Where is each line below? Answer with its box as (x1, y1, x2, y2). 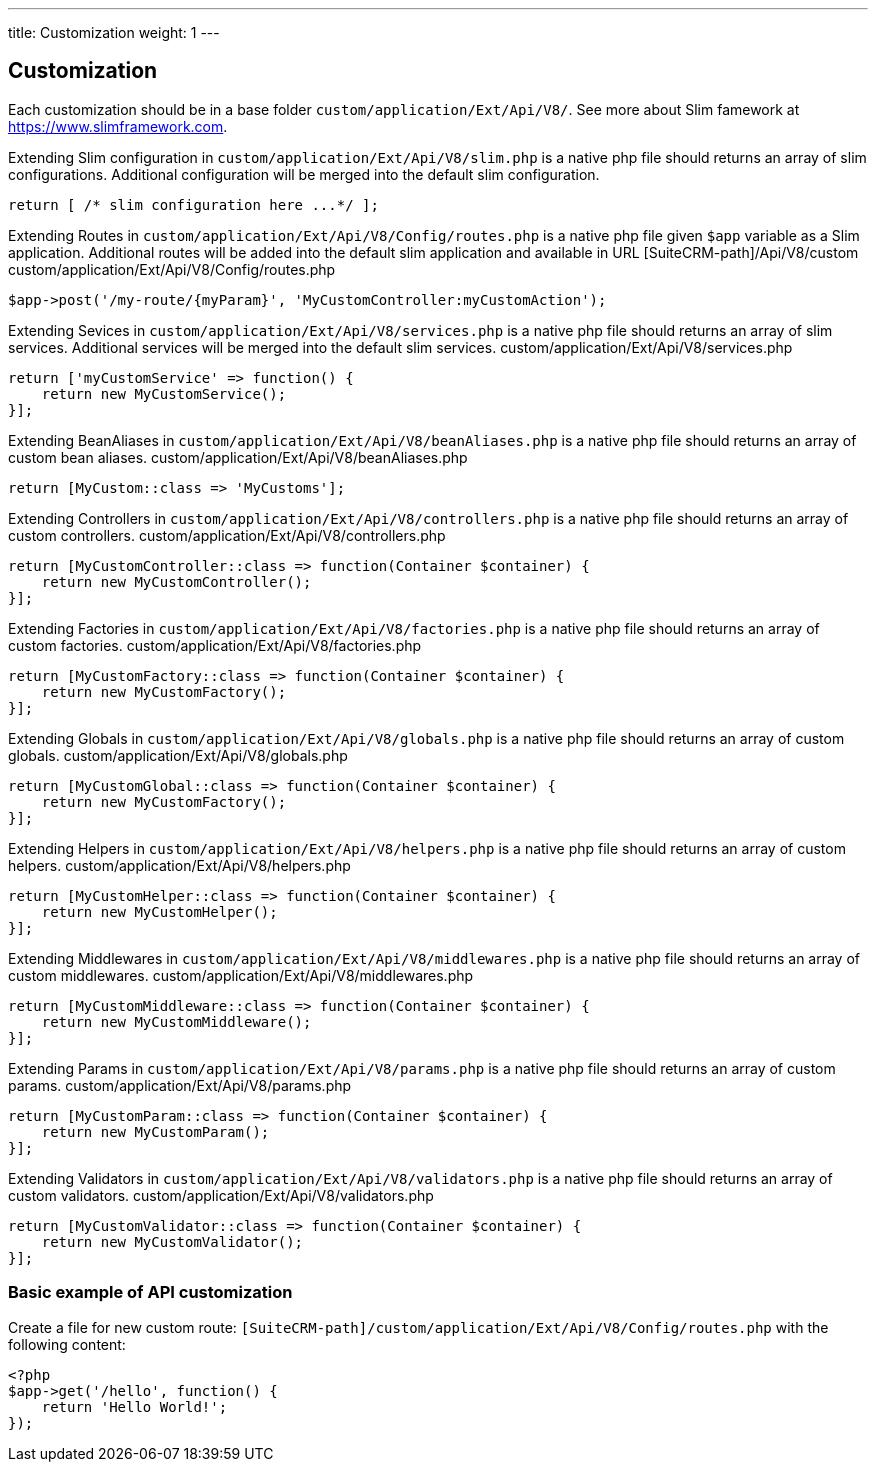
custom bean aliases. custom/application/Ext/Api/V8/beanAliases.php (8, 448, 468, 466)
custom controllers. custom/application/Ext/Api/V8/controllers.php (8, 526, 446, 544)
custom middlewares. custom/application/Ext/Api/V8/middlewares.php (8, 966, 474, 984)
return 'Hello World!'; (41, 1398, 228, 1415)
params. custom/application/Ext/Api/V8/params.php (8, 1076, 352, 1094)
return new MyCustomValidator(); (41, 1233, 304, 1250)
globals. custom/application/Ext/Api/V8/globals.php (8, 746, 348, 764)
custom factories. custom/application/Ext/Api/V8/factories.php (8, 636, 422, 654)
